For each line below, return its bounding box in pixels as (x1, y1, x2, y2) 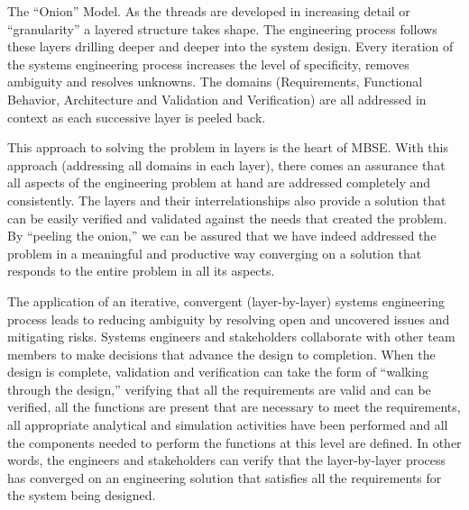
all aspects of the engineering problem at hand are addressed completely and (7, 173, 431, 192)
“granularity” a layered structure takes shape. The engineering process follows (7, 19, 437, 38)
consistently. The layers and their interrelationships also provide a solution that (7, 190, 446, 209)
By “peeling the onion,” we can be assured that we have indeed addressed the (7, 226, 437, 245)
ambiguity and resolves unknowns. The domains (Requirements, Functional (7, 72, 423, 91)
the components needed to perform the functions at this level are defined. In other (7, 433, 462, 451)
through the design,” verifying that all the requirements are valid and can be (7, 379, 431, 398)
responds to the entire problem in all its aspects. (7, 261, 275, 280)
